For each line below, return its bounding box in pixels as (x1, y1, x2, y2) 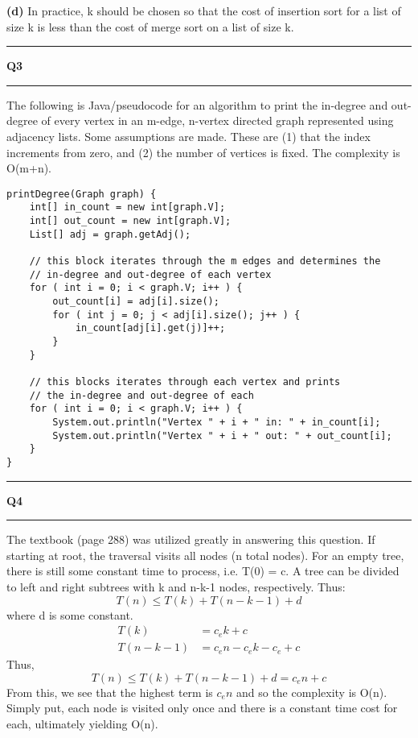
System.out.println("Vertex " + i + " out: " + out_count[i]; (52, 429, 392, 442)
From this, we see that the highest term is (6, 683, 213, 700)
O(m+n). (6, 160, 52, 176)
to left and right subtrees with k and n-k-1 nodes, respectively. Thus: (6, 578, 346, 595)
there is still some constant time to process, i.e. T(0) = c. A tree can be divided (6, 562, 400, 579)
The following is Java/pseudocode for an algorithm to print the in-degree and (6, 96, 388, 113)
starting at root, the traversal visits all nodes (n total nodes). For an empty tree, (6, 546, 404, 563)
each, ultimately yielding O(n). (6, 715, 158, 732)
